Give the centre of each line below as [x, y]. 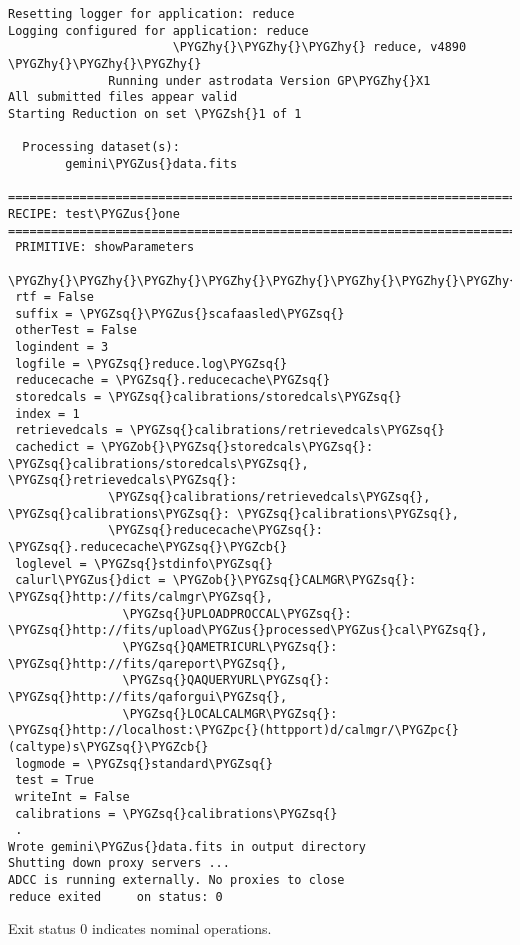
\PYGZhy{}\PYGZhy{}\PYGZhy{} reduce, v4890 [319, 47]
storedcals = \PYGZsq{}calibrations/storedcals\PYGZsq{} [208, 397]
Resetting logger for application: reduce [151, 14]
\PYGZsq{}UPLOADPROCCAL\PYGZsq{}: [237, 613]
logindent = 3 [62, 347]
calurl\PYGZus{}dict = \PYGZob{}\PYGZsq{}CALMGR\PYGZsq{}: [216, 580]
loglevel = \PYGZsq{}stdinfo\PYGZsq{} [144, 563]
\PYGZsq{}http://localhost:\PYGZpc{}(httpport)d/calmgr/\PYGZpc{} [234, 730]
